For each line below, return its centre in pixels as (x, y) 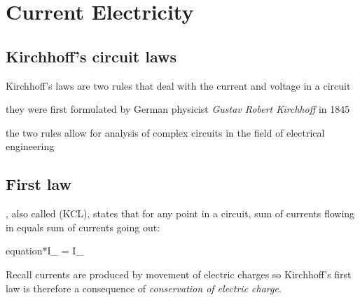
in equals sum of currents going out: (83, 227)
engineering (30, 146)
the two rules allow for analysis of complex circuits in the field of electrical (165, 132)
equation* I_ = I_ (44, 251)
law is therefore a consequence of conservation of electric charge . (144, 288)
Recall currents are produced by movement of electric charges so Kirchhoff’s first (179, 274)
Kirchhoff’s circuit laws (91, 56)
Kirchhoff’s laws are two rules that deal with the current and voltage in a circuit (178, 85)
